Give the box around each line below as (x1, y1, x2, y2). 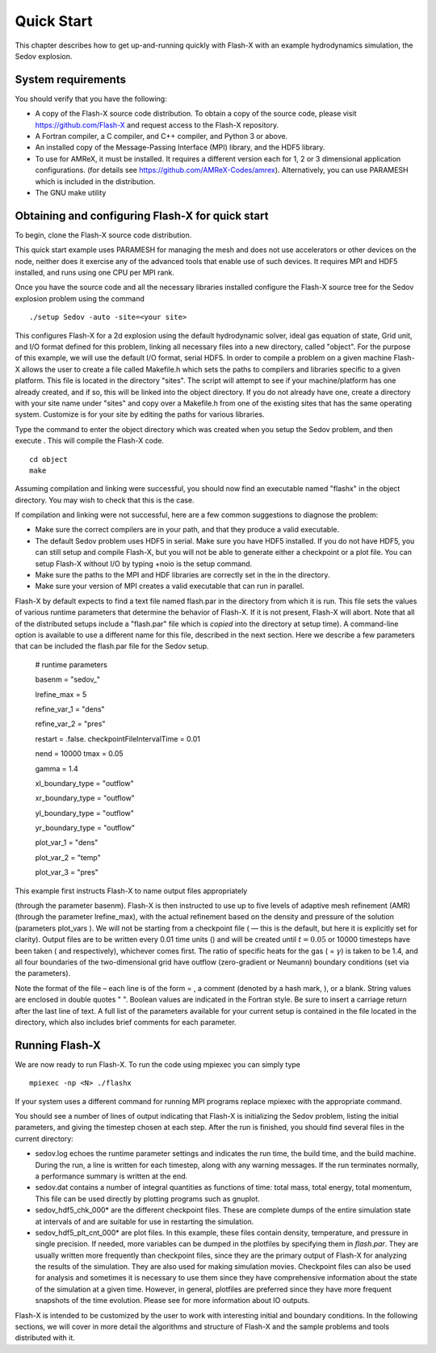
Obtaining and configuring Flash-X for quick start (15, 208, 269, 222)
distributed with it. (15, 1333, 76, 1342)
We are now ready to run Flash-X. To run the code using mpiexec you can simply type (15, 1059, 300, 1069)
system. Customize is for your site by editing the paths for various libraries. (15, 410, 265, 419)
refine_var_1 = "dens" (35, 704, 105, 714)
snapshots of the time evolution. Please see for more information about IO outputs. (35, 1296, 310, 1305)
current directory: (15, 1133, 74, 1143)
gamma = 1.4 (35, 763, 78, 773)
